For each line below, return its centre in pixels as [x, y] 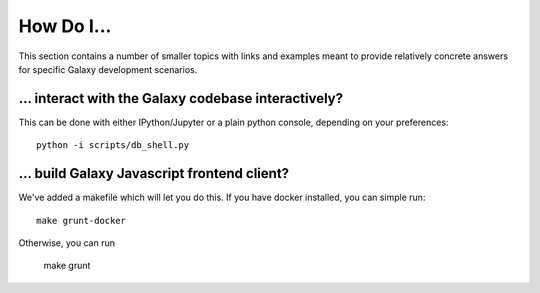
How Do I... [65, 26]
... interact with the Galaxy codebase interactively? [181, 98]
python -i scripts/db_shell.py [113, 145]
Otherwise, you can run [66, 242]
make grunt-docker [81, 220]
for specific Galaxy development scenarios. [108, 69]
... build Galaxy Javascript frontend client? [154, 173]
